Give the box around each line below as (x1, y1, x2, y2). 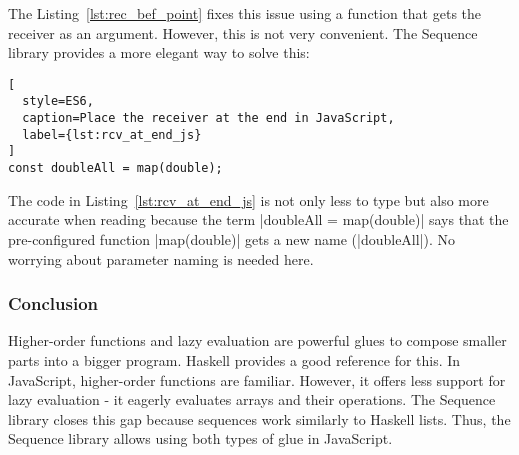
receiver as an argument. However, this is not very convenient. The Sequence (8, 22, 478, 43)
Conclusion (8, 291, 98, 316)
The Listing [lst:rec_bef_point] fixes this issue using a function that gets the (8, 3, 482, 23)
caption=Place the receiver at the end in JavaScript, (22, 111, 395, 126)
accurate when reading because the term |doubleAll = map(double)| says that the (8, 209, 509, 230)
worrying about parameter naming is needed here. (8, 248, 314, 269)
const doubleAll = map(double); (8, 161, 223, 176)
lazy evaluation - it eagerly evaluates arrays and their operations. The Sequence (8, 389, 496, 410)
